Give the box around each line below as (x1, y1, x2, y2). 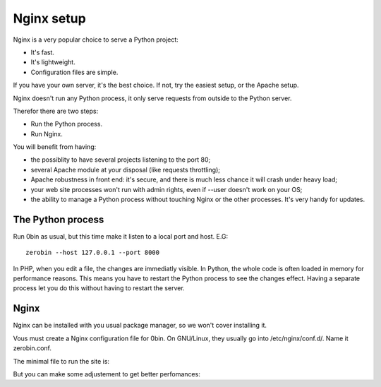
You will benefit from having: (13, 143, 97, 151)
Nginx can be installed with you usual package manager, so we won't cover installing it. (13, 321, 267, 330)
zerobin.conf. (13, 344, 52, 352)
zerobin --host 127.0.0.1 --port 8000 (25, 249, 160, 257)
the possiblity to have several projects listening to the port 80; (30, 155, 211, 164)
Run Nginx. (30, 129, 63, 138)
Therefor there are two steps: (13, 107, 99, 115)
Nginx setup (13, 11, 86, 26)
